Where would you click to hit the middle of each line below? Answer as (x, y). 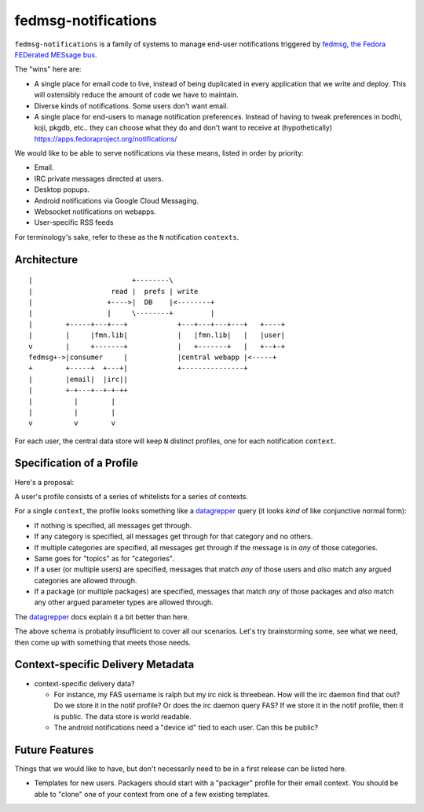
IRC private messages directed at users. (99, 178)
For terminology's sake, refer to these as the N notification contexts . (127, 237)
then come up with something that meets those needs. (103, 642)
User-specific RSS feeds (74, 222)
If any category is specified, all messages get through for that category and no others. (174, 536)
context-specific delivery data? (84, 683)
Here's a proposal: (44, 482)
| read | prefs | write (113, 291)
